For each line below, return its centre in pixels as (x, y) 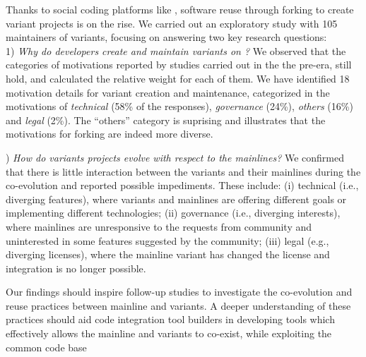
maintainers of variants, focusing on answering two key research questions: (166, 37)
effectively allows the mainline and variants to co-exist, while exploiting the (169, 333)
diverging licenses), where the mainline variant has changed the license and (168, 254)
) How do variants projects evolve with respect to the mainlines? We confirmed (175, 157)
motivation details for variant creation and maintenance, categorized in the (168, 92)
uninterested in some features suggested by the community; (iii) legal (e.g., (167, 240)
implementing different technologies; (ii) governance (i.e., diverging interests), (173, 213)
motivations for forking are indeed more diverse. (110, 134)
